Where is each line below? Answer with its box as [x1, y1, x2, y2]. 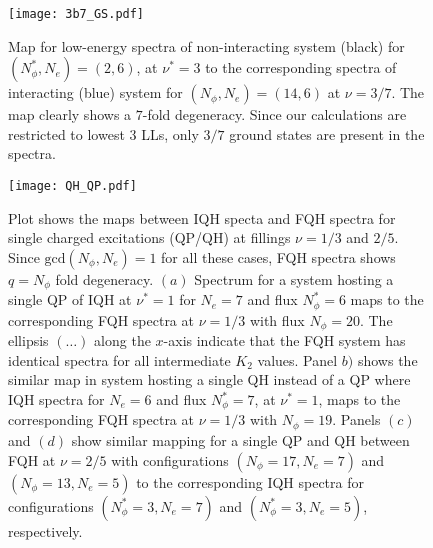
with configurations [111, 449, 229, 470]
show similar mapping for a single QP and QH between [71, 429, 410, 450]
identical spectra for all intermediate [8, 349, 231, 370]
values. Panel [257, 349, 338, 370]
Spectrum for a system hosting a [194, 268, 394, 289]
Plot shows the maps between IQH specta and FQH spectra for [8, 207, 396, 228]
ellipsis [8, 330, 49, 351]
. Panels [332, 409, 381, 430]
